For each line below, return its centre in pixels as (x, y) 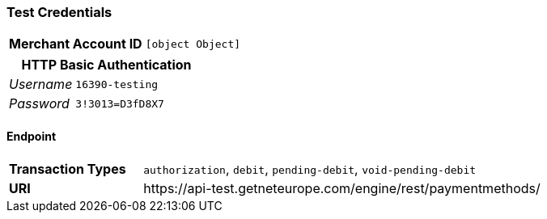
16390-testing (117, 84)
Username (41, 84)
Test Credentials (59, 12)
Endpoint (32, 136)
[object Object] (193, 44)
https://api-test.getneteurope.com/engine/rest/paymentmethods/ (342, 188)
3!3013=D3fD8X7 (120, 103)
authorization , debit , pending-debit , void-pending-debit (310, 168)
